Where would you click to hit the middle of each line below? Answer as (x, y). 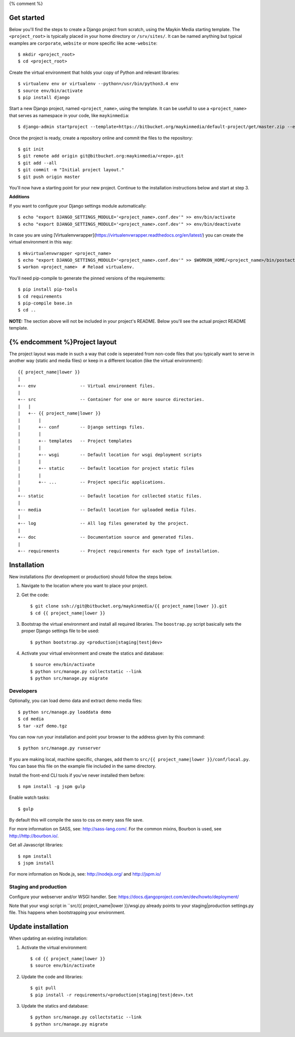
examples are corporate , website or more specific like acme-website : (83, 43)
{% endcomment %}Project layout (63, 342)
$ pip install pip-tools (48, 290)
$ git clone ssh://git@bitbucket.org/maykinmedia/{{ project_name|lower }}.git (129, 606)
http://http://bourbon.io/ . (34, 836)
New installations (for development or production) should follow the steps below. (91, 577)
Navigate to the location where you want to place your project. (85, 586)
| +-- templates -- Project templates (75, 441)
